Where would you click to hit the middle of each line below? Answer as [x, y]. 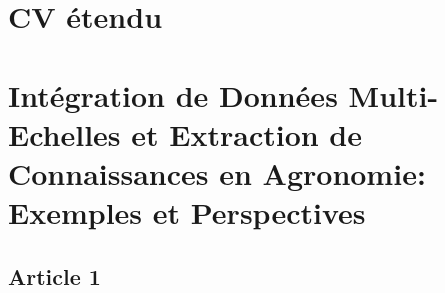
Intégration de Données [173, 94]
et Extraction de [247, 133]
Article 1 [54, 275]
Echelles [64, 133]
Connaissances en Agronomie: [217, 172]
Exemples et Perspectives [187, 212]
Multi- [393, 94]
